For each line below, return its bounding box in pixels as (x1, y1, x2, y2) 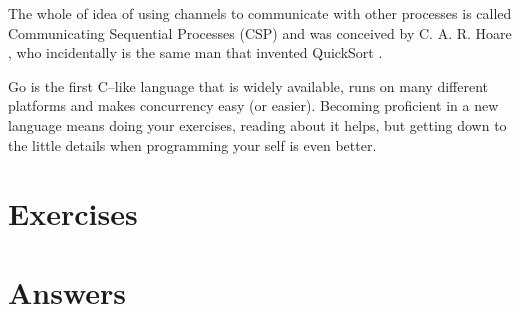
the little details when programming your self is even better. (8, 134, 377, 155)
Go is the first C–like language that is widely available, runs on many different (8, 75, 489, 96)
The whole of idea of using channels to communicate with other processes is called (8, 3, 512, 23)
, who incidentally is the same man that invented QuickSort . (8, 42, 383, 63)
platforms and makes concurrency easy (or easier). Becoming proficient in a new (8, 95, 499, 116)
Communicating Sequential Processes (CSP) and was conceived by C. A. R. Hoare (8, 22, 512, 43)
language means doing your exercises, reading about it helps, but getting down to (8, 114, 507, 135)
